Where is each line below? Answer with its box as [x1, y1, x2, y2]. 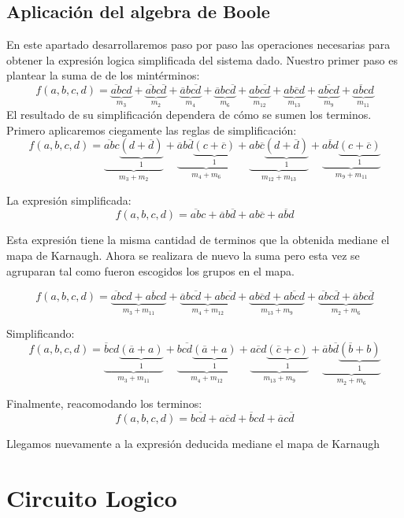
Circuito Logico [6, 481, 177, 513]
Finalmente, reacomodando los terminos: [6, 395, 202, 412]
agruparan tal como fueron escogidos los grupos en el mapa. [6, 262, 295, 279]
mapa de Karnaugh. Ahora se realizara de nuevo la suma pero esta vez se [6, 246, 360, 263]
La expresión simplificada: [6, 191, 132, 208]
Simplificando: [6, 325, 75, 342]
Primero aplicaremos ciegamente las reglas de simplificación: [6, 121, 297, 138]
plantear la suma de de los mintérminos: [6, 67, 200, 83]
